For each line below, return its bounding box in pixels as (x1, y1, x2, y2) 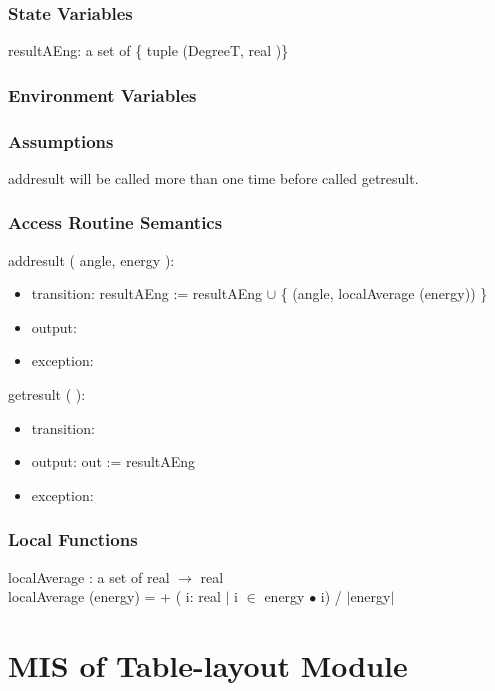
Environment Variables (8, 82, 197, 107)
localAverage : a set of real (8, 566, 170, 587)
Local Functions (8, 527, 138, 552)
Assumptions (8, 128, 114, 153)
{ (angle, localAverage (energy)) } (280, 283, 488, 304)
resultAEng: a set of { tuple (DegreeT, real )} (8, 40, 289, 61)
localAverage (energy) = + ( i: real (8, 586, 221, 607)
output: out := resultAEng (31, 451, 196, 472)
